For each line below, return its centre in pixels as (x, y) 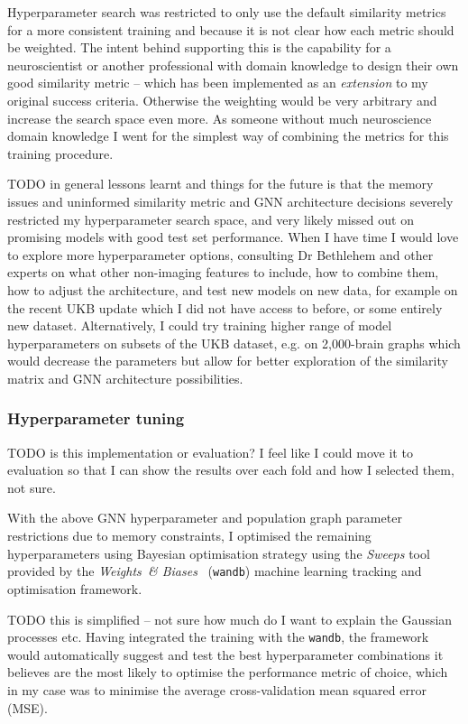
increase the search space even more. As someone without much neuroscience (220, 118)
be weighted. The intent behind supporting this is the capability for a (199, 47)
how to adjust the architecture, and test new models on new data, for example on (233, 289)
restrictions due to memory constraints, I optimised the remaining (189, 536)
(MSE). (28, 707)
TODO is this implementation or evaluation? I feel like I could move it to (210, 452)
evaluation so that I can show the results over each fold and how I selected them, (231, 470)
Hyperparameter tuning (96, 418)
